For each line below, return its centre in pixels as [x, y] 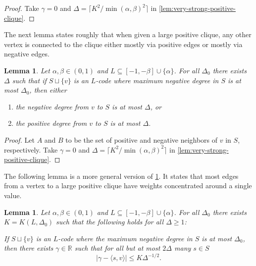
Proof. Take [22, 8]
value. [13, 195]
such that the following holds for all [110, 222]
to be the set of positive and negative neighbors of [142, 139]
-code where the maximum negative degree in [125, 238]
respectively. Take [31, 149]
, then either [48, 90]
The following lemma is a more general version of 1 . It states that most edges [121, 176]
